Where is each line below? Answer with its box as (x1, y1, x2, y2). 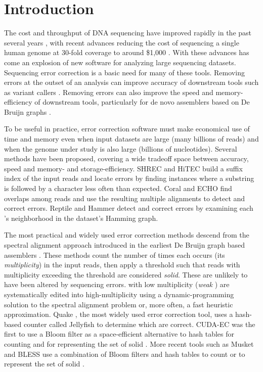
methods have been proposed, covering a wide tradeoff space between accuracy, (4, 153, 249, 164)
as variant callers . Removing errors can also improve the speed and (4, 86, 213, 97)
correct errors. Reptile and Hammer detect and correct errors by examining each (4, 203, 253, 213)
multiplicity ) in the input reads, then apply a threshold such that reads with (4, 259, 240, 270)
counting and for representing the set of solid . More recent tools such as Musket (4, 338, 254, 349)
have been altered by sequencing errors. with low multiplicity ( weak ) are (4, 279, 230, 290)
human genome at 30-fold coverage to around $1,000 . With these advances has (4, 47, 249, 58)
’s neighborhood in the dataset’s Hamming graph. (4, 212, 158, 223)
